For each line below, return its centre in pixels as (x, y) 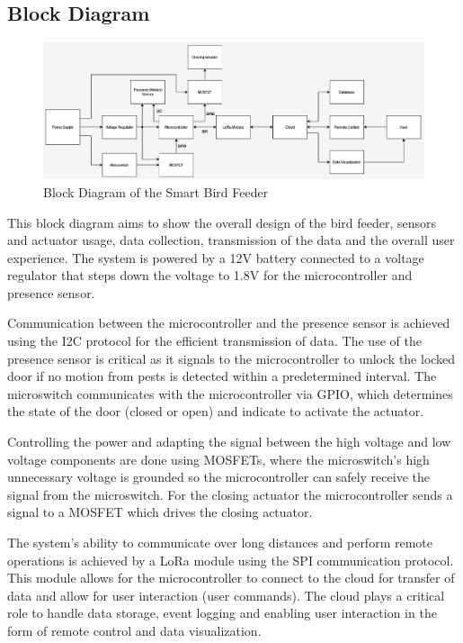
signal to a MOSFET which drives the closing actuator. (160, 512)
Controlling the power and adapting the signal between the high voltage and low (229, 442)
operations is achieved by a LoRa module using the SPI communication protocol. (231, 560)
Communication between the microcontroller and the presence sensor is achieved (229, 323)
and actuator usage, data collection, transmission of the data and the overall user (231, 240)
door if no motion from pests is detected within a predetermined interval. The (222, 376)
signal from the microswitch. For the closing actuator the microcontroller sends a (230, 494)
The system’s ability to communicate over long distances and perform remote (220, 542)
